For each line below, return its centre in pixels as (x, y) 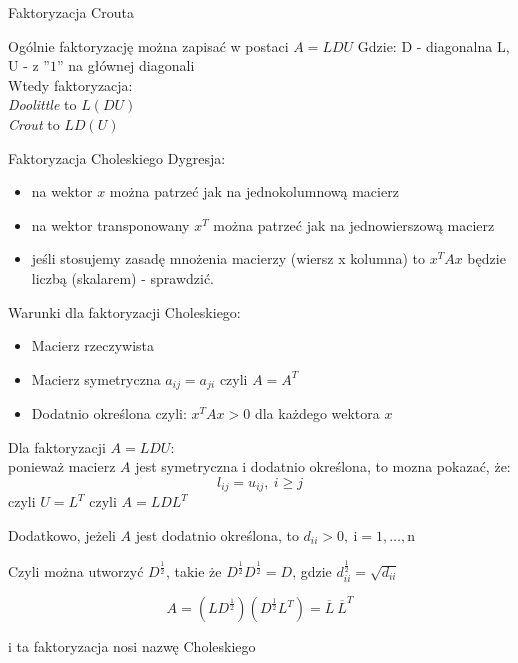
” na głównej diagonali (125, 65)
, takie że (193, 570)
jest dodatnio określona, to (217, 535)
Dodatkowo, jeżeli (62, 535)
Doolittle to (42, 104)
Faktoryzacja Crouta (71, 12)
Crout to (34, 123)
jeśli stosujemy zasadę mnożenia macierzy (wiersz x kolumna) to (228, 258)
